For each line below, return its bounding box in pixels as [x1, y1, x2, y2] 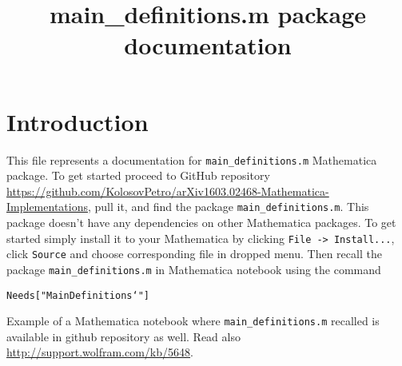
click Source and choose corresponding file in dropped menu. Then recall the [6, 245, 382, 262]
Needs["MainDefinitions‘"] [6, 289, 149, 301]
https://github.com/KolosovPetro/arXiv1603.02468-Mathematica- [6, 182, 329, 199]
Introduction [6, 105, 149, 137]
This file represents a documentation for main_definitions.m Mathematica [6, 151, 377, 168]
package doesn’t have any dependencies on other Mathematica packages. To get [6, 214, 396, 230]
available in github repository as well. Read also [6, 328, 241, 344]
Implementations [6, 198, 88, 215]
